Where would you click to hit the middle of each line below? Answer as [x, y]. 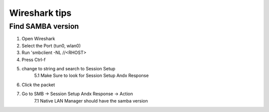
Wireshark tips [40, 13]
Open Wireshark [38, 39]
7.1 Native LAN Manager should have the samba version [91, 101]
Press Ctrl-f [34, 59]
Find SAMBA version [44, 26]
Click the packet [38, 85]
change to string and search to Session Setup [68, 68]
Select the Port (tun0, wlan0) [51, 46]
